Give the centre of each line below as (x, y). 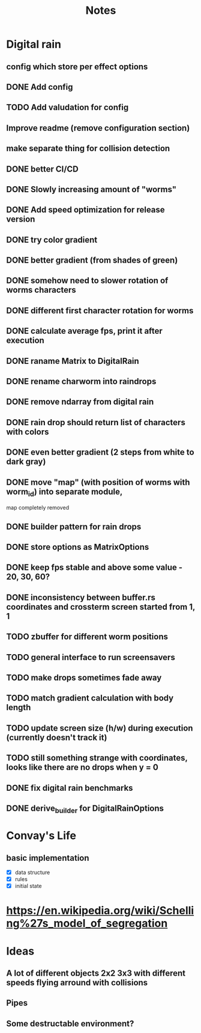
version (21, 220)
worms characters (41, 290)
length (19, 707)
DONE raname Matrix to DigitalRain (73, 361)
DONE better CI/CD (43, 169)
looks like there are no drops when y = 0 (82, 768)
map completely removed (38, 508)
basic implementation (48, 858)
